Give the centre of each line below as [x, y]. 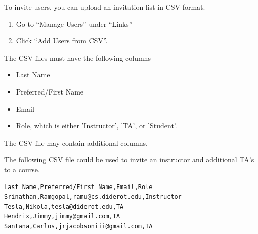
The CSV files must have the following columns [77, 57]
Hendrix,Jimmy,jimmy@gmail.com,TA [62, 217]
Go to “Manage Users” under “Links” [74, 24]
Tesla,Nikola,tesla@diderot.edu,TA [64, 206]
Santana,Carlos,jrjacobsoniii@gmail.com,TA [78, 226]
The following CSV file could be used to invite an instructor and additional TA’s [129, 159]
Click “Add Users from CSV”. [62, 41]
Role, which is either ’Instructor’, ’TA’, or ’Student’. [96, 126]
